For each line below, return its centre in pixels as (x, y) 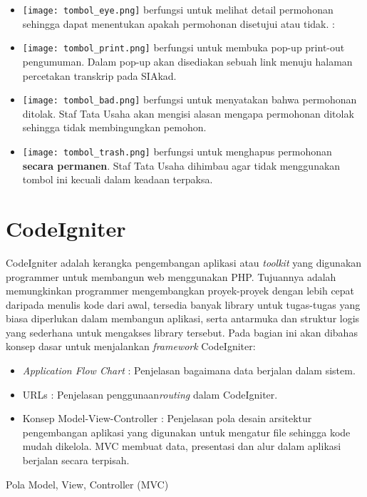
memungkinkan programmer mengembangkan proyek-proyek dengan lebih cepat (180, 291)
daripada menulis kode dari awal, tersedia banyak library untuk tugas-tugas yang (183, 304)
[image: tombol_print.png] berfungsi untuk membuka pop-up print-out (183, 47)
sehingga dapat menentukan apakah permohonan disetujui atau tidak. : (179, 23)
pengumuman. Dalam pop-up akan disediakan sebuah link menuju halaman (187, 61)
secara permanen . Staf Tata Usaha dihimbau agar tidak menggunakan (181, 165)
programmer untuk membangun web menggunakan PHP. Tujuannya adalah (171, 276)
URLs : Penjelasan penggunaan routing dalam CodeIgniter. (150, 394)
